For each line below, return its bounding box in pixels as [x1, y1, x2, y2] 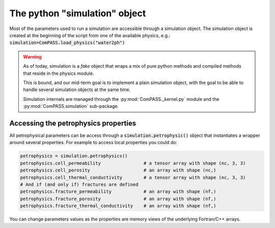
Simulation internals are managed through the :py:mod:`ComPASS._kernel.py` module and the [23, 96, 219, 102]
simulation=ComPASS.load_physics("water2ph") [9, 40, 125, 46]
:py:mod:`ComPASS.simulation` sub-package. [23, 103, 119, 109]
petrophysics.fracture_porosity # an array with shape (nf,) [20, 196, 216, 202]
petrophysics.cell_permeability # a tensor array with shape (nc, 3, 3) [20, 160, 246, 166]
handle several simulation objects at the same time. [23, 87, 131, 93]
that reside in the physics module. [23, 70, 94, 76]
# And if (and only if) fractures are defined [20, 181, 139, 187]
